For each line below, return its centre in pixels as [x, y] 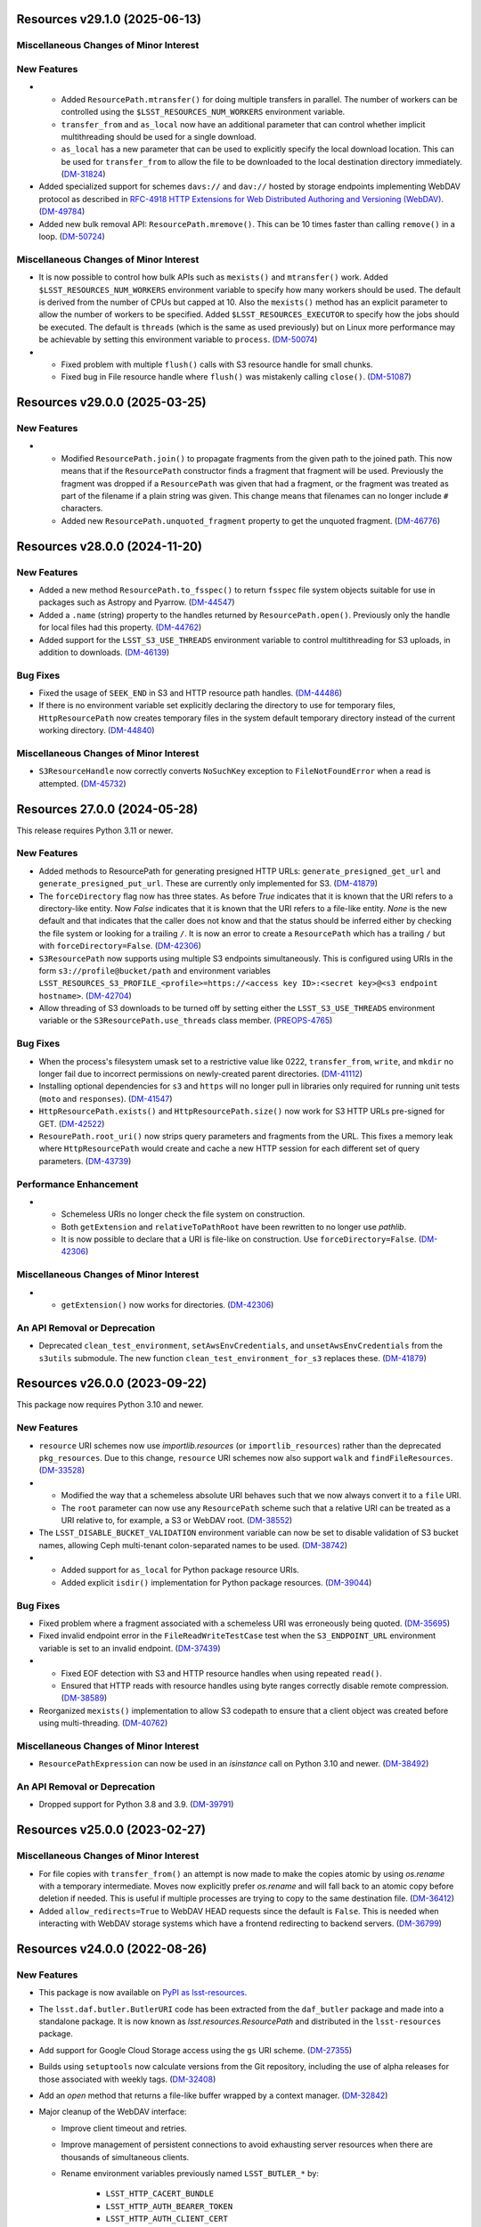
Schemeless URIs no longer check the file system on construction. [183, 1214]
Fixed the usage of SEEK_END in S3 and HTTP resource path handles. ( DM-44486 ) [191, 693]
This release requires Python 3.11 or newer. [95, 830]
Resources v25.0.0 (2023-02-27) [111, 1830]
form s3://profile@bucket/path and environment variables [155, 970]
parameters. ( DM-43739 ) [85, 1161]
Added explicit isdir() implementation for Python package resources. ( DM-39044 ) [216, 1582]
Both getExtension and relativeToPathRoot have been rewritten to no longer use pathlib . [234, 1227]
